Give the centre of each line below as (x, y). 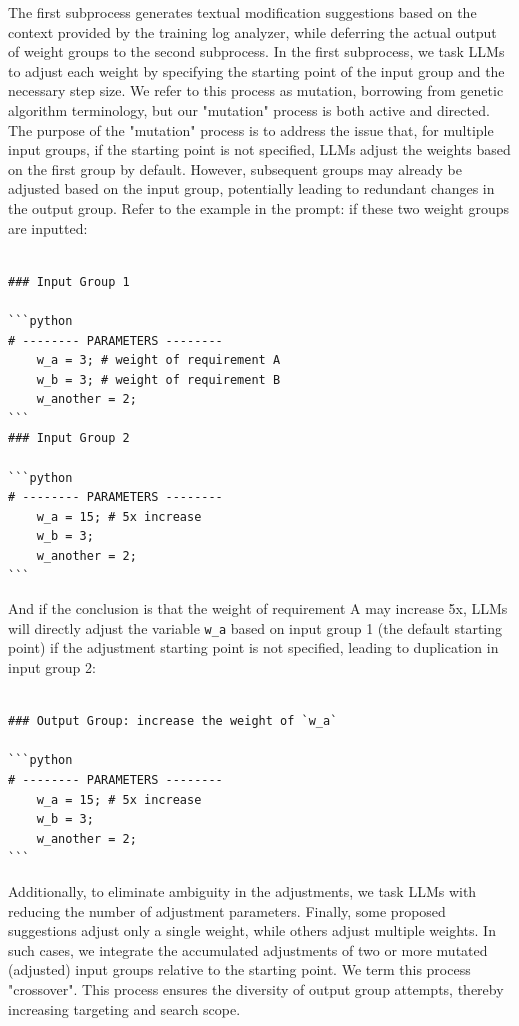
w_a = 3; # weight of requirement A (158, 360)
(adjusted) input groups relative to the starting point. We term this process (239, 969)
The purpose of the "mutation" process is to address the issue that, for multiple (251, 129)
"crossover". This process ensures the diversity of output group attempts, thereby (256, 988)
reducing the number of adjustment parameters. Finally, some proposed (227, 910)
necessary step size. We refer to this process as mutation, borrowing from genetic (256, 90)
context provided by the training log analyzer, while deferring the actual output (252, 31)
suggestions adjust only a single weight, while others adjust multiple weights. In (252, 930)
